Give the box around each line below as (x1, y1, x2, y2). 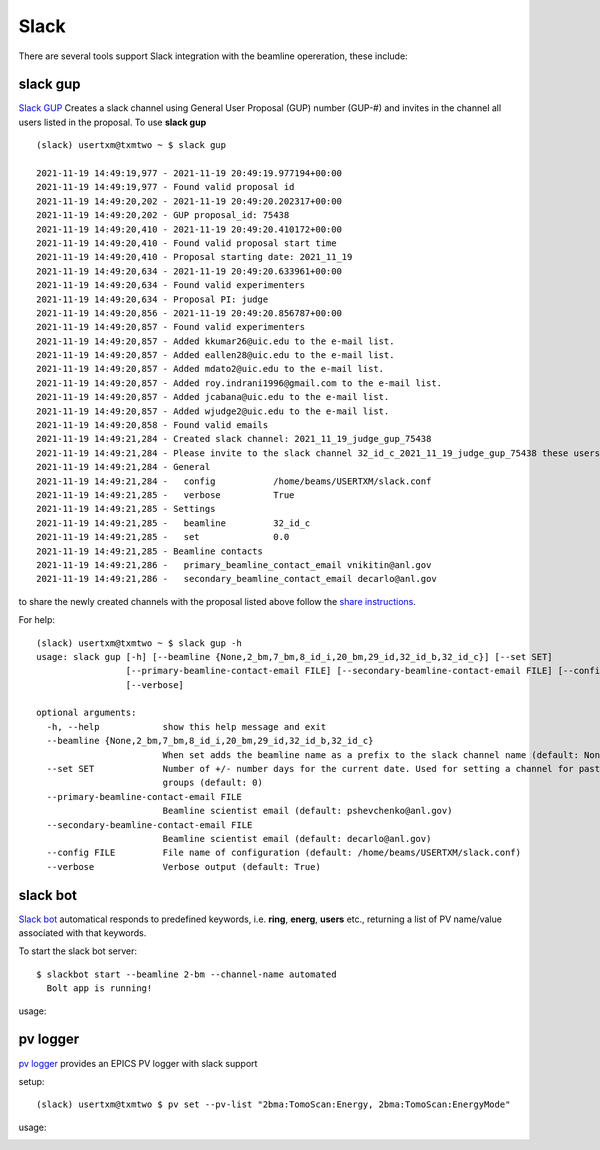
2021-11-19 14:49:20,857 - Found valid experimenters (36, 321, 305, 333)
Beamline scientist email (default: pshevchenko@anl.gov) (162, 805, 453, 817)
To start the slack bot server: (18, 945, 137, 957)
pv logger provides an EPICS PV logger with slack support (18, 1057, 258, 1069)
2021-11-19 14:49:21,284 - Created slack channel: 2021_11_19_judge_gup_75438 (36, 433, 432, 445)
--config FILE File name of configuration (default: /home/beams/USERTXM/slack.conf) (46, 847, 522, 859)
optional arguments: (36, 707, 137, 719)
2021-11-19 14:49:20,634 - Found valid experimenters (36, 280, 305, 291)
